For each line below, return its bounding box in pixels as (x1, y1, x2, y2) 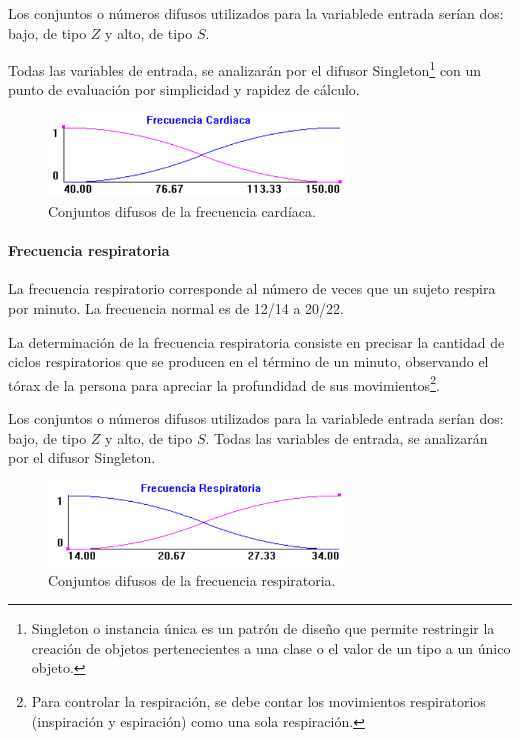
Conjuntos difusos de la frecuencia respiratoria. (48, 569, 336, 590)
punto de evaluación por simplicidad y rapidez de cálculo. (8, 79, 360, 100)
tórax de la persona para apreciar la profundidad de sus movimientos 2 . (8, 371, 440, 395)
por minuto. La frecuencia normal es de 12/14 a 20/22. (8, 297, 344, 318)
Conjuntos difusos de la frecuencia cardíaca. (48, 200, 316, 221)
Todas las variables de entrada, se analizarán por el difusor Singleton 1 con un (8, 57, 482, 80)
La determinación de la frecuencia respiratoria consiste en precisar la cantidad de (8, 331, 505, 352)
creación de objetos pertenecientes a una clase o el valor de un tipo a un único (31, 637, 511, 658)
